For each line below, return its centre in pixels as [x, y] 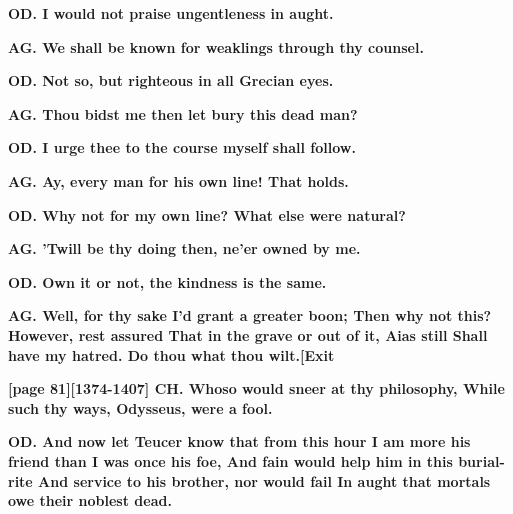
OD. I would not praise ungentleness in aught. [171, 13]
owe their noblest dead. [90, 500]
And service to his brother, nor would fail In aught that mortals [264, 480]
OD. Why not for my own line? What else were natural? [207, 214]
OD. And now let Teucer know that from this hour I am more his [239, 441]
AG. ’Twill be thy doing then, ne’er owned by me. [184, 248]
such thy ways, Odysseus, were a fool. [140, 407]
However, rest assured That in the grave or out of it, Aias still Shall [248, 334]
